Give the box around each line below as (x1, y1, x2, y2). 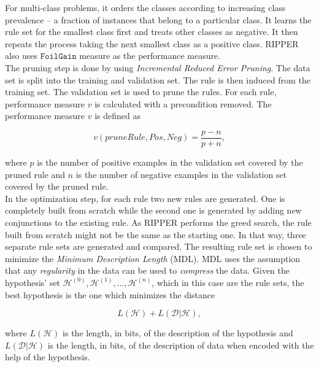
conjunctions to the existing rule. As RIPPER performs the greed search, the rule (5, 215, 312, 228)
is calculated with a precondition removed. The (94, 97, 272, 110)
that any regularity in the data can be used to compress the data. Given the (5, 264, 290, 277)
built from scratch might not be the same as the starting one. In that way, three (5, 228, 306, 241)
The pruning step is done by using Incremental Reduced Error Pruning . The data (5, 61, 310, 74)
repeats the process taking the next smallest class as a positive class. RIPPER (5, 37, 299, 50)
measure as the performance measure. (79, 49, 221, 62)
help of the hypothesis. (5, 350, 90, 363)
